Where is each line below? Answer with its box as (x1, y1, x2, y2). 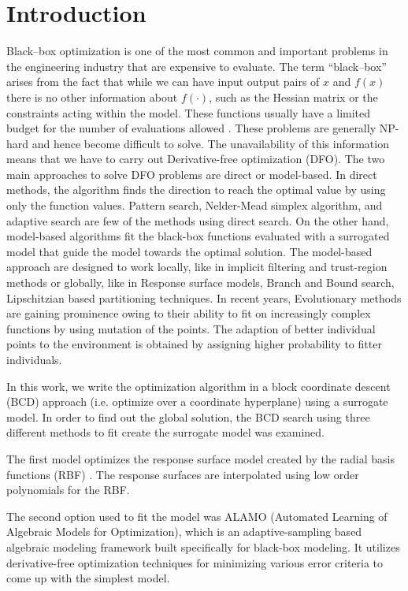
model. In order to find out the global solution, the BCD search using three (6, 408, 370, 425)
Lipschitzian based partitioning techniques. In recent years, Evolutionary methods (6, 289, 402, 306)
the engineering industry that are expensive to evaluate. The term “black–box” (6, 58, 387, 74)
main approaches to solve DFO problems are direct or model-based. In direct (6, 165, 377, 182)
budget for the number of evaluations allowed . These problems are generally (6, 120, 376, 136)
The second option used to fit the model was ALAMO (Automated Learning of (6, 507, 388, 524)
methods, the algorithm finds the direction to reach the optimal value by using (6, 181, 386, 198)
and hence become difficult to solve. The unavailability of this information (32, 135, 389, 151)
